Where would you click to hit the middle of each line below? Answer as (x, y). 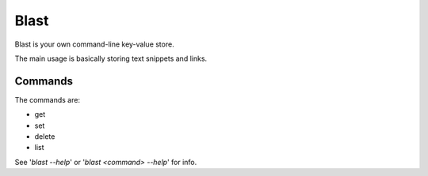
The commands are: (48, 99)
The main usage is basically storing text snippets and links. (111, 58)
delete (45, 137)
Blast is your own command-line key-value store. (94, 44)
